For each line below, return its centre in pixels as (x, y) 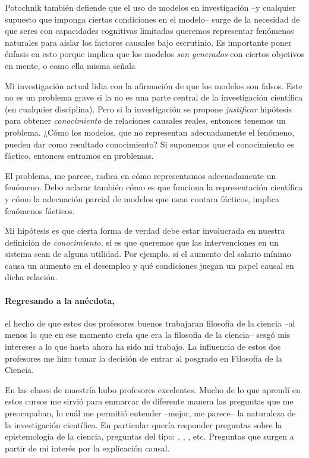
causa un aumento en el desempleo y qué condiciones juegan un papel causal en (149, 265)
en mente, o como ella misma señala (70, 65)
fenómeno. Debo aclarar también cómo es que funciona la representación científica (154, 187)
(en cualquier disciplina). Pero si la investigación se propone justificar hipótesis (148, 109)
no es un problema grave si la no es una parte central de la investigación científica (154, 97)
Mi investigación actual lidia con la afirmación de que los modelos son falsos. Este (154, 85)
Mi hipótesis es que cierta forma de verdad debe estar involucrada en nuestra (145, 230)
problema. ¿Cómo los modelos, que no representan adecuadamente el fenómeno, (150, 132)
